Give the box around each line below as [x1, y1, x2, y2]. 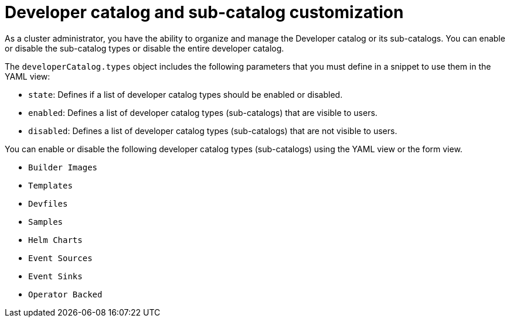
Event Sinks [28, 271, 83, 281]
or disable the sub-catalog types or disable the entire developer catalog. [5, 43, 284, 53]
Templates [28, 180, 73, 190]
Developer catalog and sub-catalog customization [5, 2, 404, 22]
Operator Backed [28, 289, 103, 299]
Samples [28, 217, 63, 227]
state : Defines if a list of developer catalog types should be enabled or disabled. [28, 89, 343, 100]
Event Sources [28, 253, 93, 263]
